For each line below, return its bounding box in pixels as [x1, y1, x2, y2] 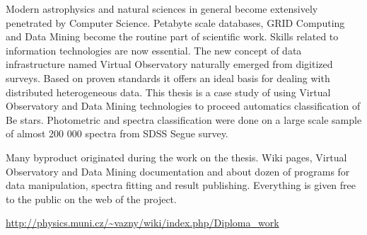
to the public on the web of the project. [6, 191, 177, 206]
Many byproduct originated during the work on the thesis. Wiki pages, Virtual [6, 149, 347, 164]
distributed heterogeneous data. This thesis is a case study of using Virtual [6, 84, 331, 99]
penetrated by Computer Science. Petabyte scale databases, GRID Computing [6, 15, 345, 30]
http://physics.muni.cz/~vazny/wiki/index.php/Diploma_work [6, 215, 279, 230]
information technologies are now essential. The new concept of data [6, 42, 302, 57]
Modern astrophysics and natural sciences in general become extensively [6, 1, 318, 16]
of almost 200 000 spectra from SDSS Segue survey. [6, 126, 228, 141]
